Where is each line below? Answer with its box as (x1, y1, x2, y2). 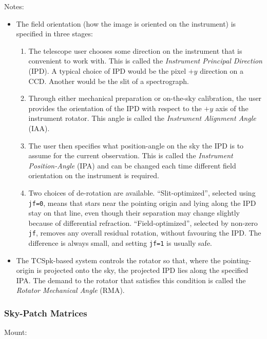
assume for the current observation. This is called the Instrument (28, 150, 233, 161)
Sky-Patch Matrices (4, 306, 87, 319)
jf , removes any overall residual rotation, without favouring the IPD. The (28, 227, 261, 238)
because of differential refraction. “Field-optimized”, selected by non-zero (28, 217, 258, 228)
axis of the (215, 102, 249, 113)
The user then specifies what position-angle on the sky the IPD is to (28, 140, 244, 151)
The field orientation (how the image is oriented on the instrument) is (16, 18, 236, 29)
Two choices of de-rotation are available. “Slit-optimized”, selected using (28, 187, 256, 198)
